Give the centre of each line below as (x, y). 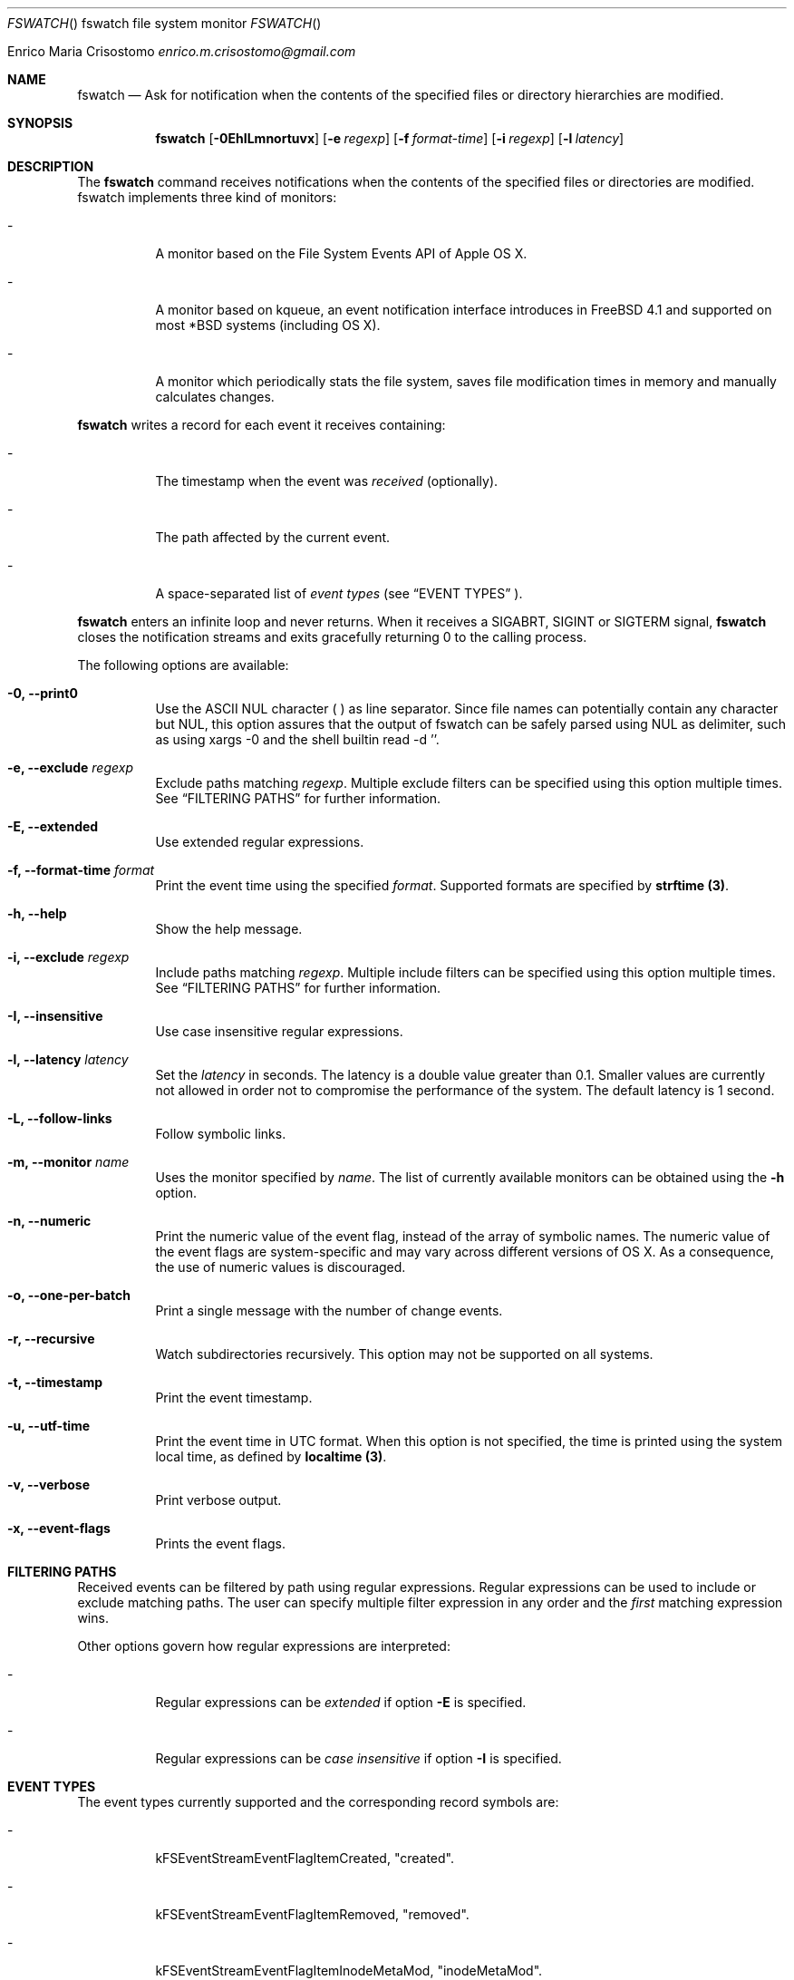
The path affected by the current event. (273, 537)
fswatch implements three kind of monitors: (207, 197)
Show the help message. (229, 929)
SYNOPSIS (40, 123)
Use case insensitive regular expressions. (279, 1031)
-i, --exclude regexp (68, 957)
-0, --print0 (43, 693)
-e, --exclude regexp (70, 767)
